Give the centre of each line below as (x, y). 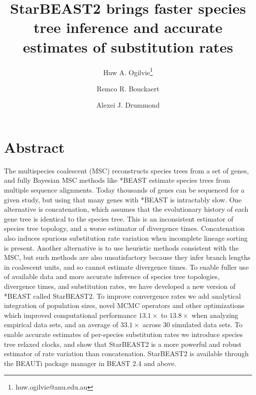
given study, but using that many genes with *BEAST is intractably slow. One (123, 199)
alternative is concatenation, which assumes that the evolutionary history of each (126, 209)
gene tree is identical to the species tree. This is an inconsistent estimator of (119, 218)
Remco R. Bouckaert (128, 88)
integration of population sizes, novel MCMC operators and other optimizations (124, 305)
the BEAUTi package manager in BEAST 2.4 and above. (90, 363)
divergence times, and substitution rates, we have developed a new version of (120, 286)
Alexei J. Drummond (128, 105)
